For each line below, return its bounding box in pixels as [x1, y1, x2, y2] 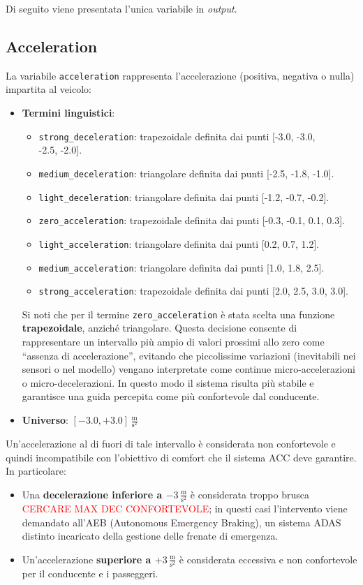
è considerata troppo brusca [190, 487, 309, 501]
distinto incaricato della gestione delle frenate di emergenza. [22, 528, 279, 543]
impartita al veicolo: [6, 82, 91, 96]
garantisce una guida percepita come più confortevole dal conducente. [22, 389, 320, 403]
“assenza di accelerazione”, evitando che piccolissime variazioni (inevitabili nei [22, 348, 356, 362]
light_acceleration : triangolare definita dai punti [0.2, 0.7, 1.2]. [38, 236, 320, 251]
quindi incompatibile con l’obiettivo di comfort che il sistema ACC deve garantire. [6, 450, 357, 464]
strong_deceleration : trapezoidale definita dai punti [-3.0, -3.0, [38, 128, 316, 143]
